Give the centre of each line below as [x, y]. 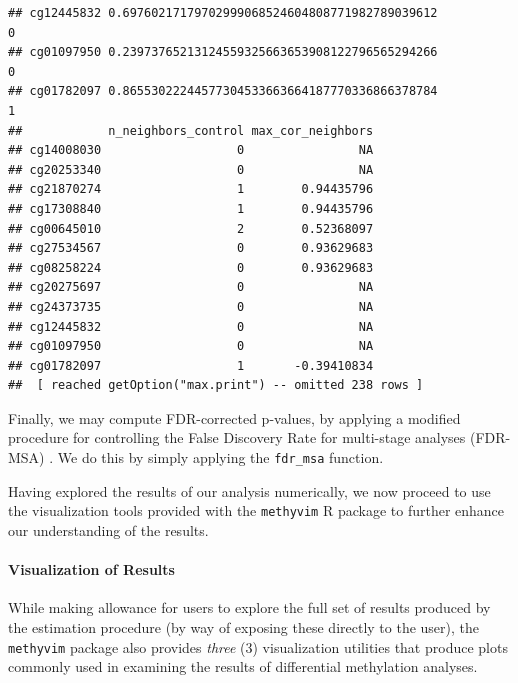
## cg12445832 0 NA [191, 326]
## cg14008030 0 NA [191, 150]
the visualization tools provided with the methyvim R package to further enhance [256, 510]
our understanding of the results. [108, 529]
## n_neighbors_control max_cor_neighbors [191, 130]
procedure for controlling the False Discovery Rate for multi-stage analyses [237, 437]
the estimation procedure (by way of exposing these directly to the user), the [244, 626]
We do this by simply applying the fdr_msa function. [220, 457]
